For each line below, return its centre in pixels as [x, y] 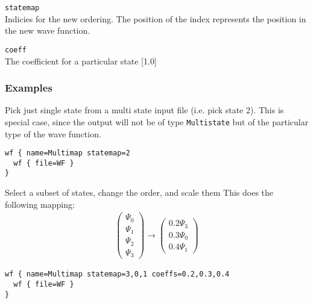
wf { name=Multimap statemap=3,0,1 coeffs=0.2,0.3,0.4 [117, 274]
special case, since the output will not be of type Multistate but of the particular [157, 121]
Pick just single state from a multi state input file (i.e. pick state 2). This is [144, 110]
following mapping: [40, 204]
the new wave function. [48, 30]
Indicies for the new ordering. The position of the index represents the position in [156, 18]
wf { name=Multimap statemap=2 [68, 153]
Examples [29, 88]
